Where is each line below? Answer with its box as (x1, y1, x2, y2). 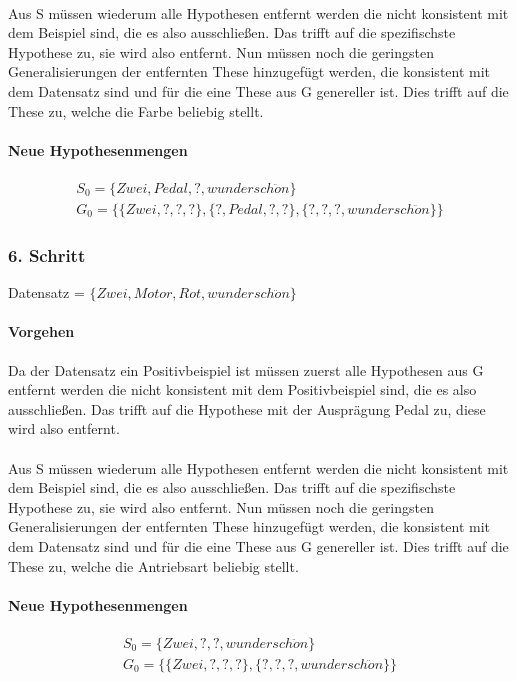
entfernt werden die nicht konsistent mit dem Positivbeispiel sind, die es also (8, 379, 477, 400)
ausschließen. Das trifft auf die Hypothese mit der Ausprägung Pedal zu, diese (8, 398, 486, 419)
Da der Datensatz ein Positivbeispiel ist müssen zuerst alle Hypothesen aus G (8, 359, 484, 380)
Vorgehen (8, 321, 75, 342)
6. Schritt (8, 242, 86, 267)
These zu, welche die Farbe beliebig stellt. (8, 100, 264, 121)
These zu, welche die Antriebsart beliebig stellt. (8, 555, 299, 576)
